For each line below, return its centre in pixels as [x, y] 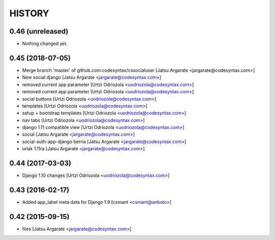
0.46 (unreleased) [39, 31]
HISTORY [29, 13]
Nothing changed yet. [45, 44]
